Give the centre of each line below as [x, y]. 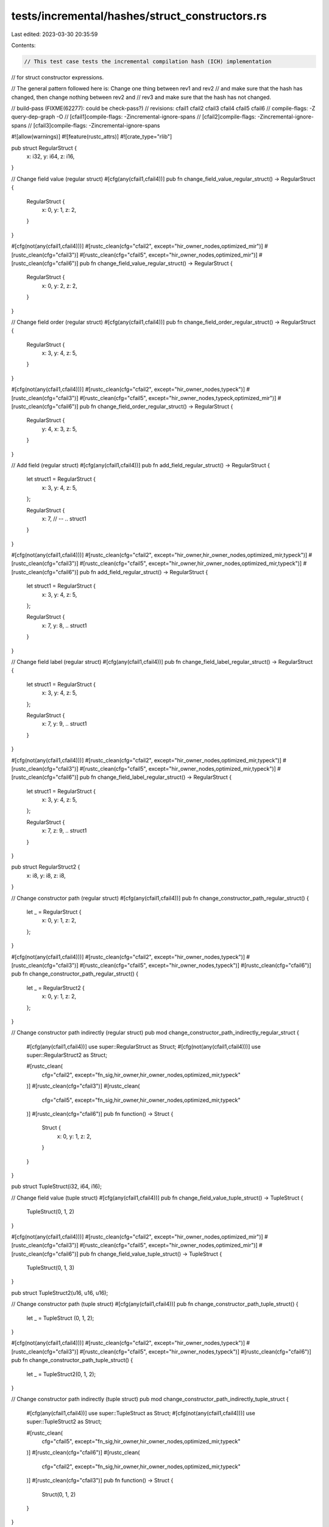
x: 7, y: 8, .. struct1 [64, 625]
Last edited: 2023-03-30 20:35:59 [55, 34]
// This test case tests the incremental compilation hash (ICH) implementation [148, 61]
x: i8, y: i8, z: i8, [46, 875]
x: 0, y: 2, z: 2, [59, 286]
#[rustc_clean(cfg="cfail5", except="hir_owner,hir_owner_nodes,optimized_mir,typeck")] [191, 563]
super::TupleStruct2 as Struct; [64, 1422]
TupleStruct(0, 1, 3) [51, 1268]
